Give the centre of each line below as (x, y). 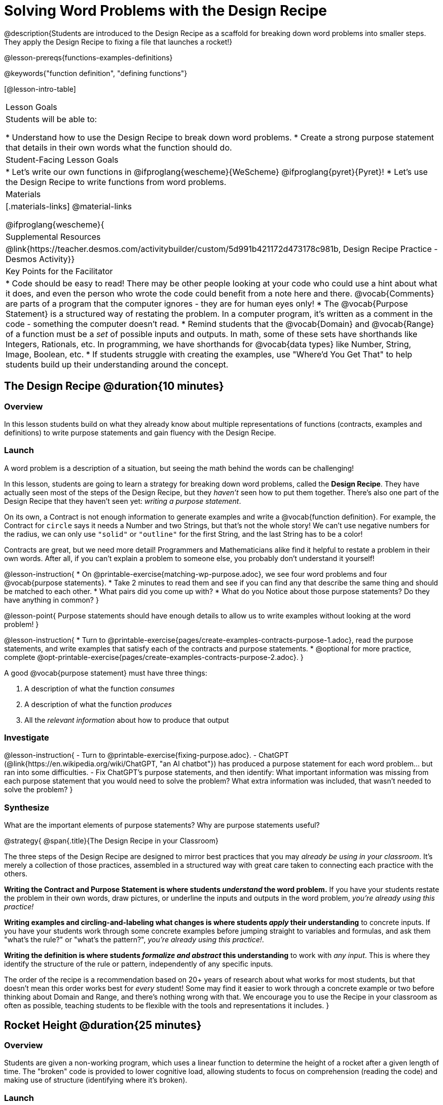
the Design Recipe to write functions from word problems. (116, 182)
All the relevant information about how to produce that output (127, 720)
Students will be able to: (51, 119)
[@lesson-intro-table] (40, 89)
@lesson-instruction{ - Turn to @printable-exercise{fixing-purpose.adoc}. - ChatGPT (146, 755)
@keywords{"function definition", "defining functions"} (96, 73)
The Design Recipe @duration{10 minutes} (114, 386)
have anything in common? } (51, 600)
